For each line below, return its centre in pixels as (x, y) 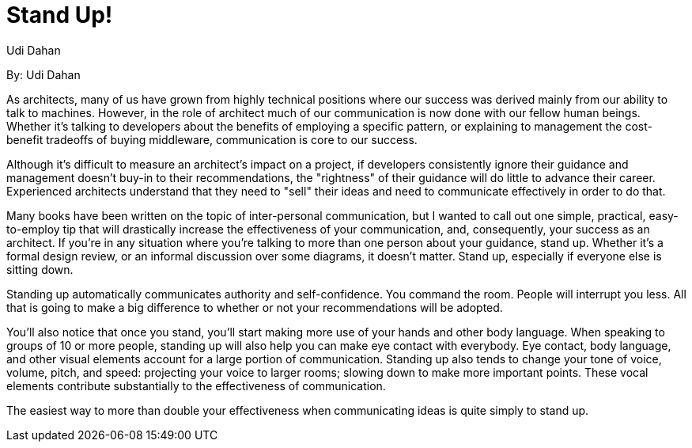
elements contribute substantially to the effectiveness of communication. (196, 385)
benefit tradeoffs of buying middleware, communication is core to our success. (212, 139)
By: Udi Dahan (43, 74)
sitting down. (40, 269)
